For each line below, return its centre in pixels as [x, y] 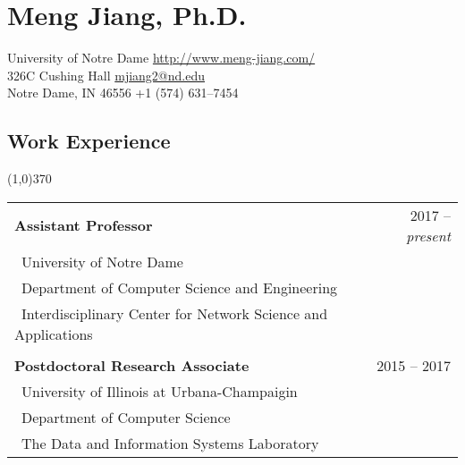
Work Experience [89, 141]
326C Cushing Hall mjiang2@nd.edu [106, 75]
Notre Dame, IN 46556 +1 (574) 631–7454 [123, 93]
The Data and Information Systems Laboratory [170, 443]
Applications [54, 334]
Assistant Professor [84, 225]
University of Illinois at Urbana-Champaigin [160, 391]
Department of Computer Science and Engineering [180, 287]
